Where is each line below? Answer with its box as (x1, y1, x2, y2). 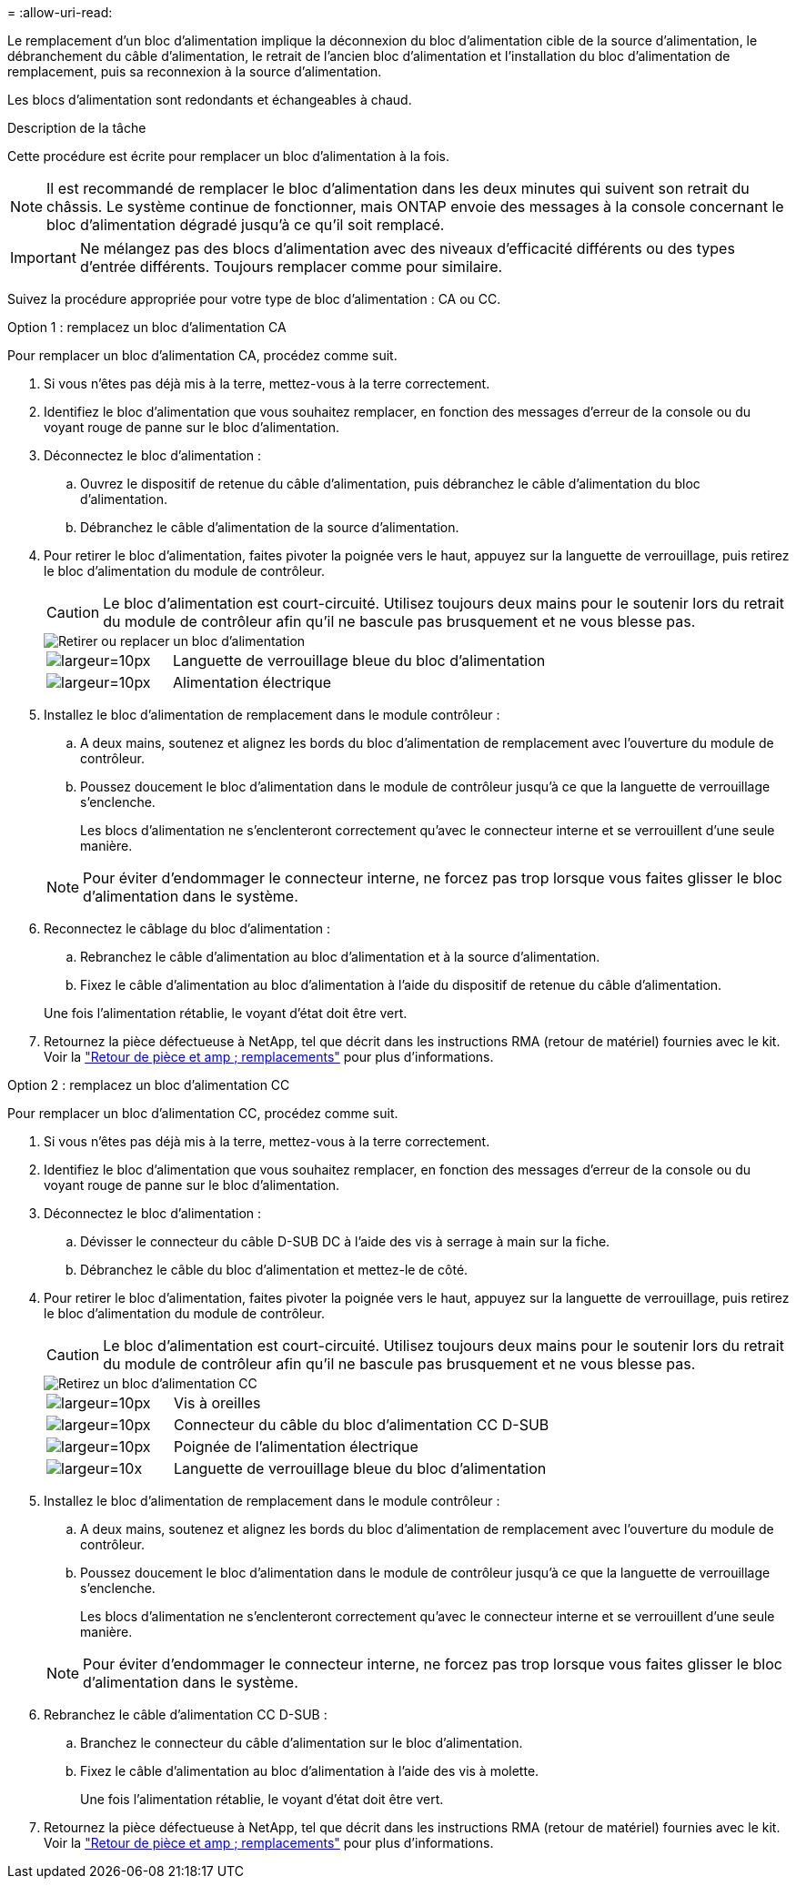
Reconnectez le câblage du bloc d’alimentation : (44, 921, 331, 936)
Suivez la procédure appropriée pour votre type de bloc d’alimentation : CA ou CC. (7, 291, 501, 307)
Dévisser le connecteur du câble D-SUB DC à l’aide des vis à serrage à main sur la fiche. (80, 1234, 610, 1249)
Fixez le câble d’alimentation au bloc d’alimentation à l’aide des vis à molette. (80, 1763, 539, 1779)
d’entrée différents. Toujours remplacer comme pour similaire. (79, 257, 503, 276)
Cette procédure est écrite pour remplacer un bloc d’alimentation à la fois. (7, 148, 449, 164)
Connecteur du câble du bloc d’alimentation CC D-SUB (174, 1416, 549, 1434)
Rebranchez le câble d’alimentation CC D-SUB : (44, 1707, 327, 1722)
